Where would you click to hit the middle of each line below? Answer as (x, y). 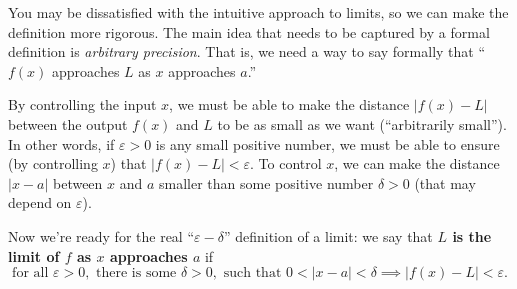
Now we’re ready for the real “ (101, 235)
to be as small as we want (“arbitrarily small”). (362, 123)
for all (30, 273)
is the (472, 235)
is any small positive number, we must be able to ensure (327, 143)
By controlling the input (82, 104)
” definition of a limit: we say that (328, 235)
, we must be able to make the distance (289, 104)
